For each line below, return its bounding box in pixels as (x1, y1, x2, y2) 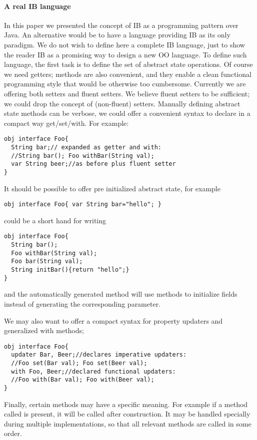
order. (4, 428, 22, 439)
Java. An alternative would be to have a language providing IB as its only (4, 29, 230, 40)
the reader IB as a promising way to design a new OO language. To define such (4, 49, 247, 59)
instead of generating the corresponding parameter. (4, 298, 161, 309)
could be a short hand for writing (4, 215, 106, 225)
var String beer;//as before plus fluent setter (11, 160, 176, 168)
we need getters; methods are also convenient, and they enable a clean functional (4, 68, 251, 79)
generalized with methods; (4, 325, 84, 336)
